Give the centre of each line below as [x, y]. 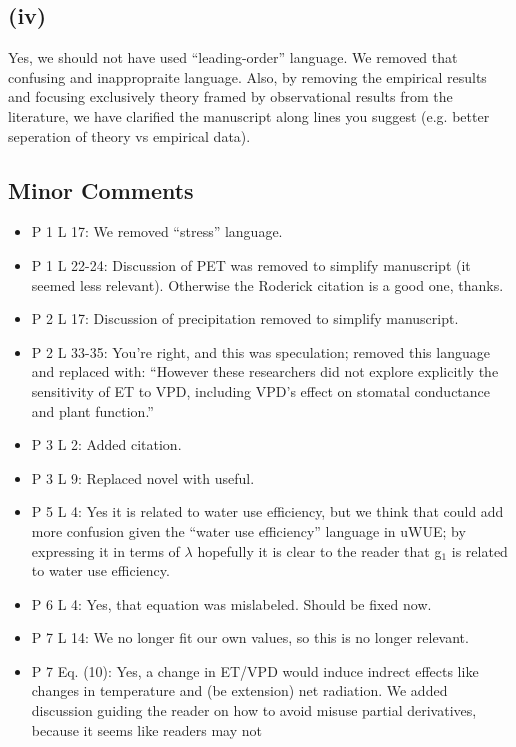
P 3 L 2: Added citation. [106, 444]
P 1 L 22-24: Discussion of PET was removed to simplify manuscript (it [251, 264]
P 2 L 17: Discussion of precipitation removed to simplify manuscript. [245, 318]
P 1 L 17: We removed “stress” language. [157, 231]
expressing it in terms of [105, 550]
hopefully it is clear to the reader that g [319, 550]
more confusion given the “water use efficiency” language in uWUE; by [248, 530]
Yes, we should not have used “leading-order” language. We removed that [233, 57]
